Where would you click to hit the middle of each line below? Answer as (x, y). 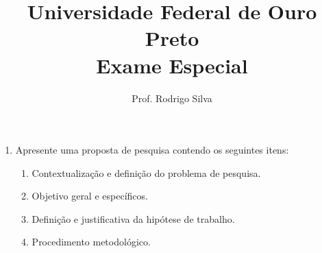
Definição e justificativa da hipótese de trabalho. (133, 218)
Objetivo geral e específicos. (90, 196)
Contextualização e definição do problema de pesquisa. (146, 172)
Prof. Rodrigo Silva (172, 98)
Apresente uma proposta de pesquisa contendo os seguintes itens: (152, 150)
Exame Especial (172, 65)
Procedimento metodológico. (91, 242)
